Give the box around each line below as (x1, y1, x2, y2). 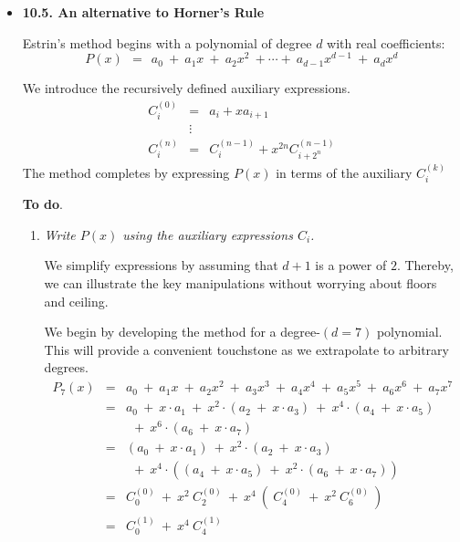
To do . (22, 194, 63, 214)
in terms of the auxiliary (276, 162, 413, 182)
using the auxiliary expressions (122, 224, 293, 244)
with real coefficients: (327, 33, 445, 52)
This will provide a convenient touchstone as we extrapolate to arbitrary (44, 339, 449, 359)
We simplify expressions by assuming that (44, 255, 278, 275)
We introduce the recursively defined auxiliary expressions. (22, 78, 350, 98)
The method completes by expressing (22, 162, 230, 182)
